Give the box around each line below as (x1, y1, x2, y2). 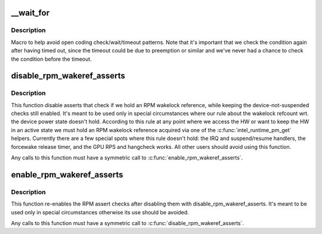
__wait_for (11, 8, 50, 18)
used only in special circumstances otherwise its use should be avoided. (11, 208, 189, 216)
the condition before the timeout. (11, 55, 92, 63)
